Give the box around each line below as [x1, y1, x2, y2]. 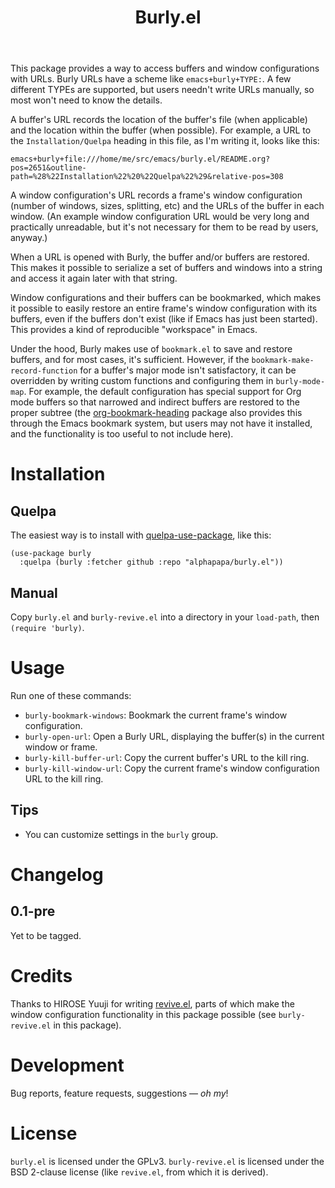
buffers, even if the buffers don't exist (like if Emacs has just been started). [10, 313, 318, 325]
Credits [10, 964, 73, 987]
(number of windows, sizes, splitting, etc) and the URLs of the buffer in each [10, 200, 325, 212]
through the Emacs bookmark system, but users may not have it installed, [10, 417, 313, 430]
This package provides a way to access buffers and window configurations [10, 62, 320, 75]
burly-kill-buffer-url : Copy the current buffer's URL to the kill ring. [24, 751, 310, 763]
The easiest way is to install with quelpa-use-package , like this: [10, 529, 272, 541]
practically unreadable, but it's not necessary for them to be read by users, [10, 221, 319, 233]
